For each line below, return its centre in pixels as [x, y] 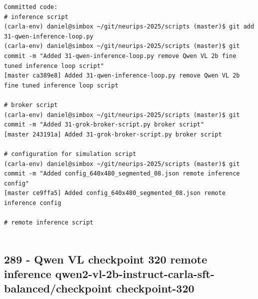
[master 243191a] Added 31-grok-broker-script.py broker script [113, 134]
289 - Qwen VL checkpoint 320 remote [106, 259]
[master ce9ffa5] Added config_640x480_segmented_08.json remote [115, 193]
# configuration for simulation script [70, 154]
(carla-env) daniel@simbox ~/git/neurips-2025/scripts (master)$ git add [129, 27]
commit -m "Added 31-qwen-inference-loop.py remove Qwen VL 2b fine [120, 56]
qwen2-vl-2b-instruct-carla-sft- [135, 274]
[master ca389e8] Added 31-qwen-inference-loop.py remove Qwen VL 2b [122, 76]
